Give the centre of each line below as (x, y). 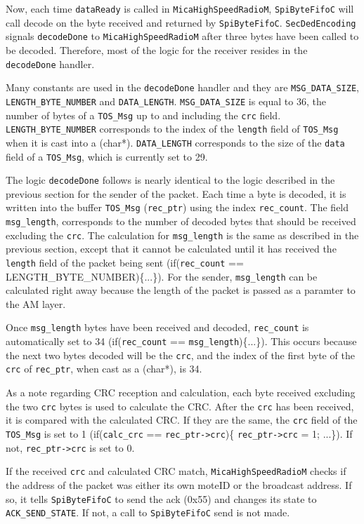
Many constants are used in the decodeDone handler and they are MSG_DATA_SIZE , (182, 87)
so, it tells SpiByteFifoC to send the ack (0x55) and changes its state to (161, 498)
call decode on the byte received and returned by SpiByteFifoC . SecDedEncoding (181, 22)
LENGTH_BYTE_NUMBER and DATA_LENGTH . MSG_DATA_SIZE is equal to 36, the (166, 101)
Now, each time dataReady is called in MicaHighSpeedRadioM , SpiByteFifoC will (180, 8)
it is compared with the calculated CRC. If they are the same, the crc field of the (182, 420)
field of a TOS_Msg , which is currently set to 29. (107, 156)
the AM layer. (36, 303)
